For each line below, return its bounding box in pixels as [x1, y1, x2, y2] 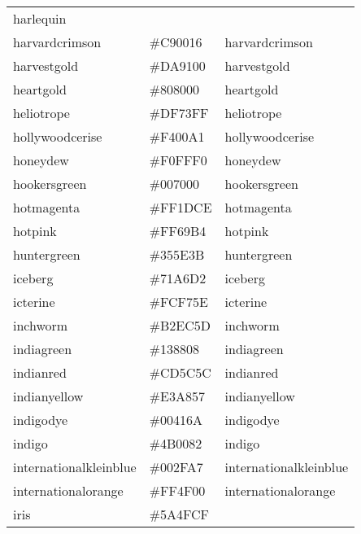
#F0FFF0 [149, 151, 207, 169]
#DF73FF [149, 103, 209, 122]
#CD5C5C [149, 363, 211, 382]
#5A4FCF [149, 505, 209, 523]
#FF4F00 [149, 481, 206, 500]
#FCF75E [149, 292, 208, 311]
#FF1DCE [149, 198, 212, 217]
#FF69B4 [149, 221, 207, 240]
